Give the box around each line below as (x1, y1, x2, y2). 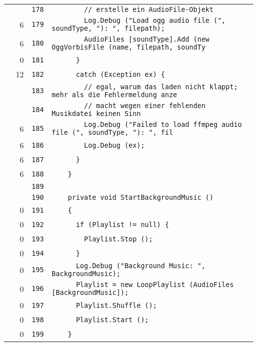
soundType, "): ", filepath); (51, 24, 165, 32)
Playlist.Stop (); (84, 234, 153, 243)
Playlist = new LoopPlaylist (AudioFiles (76, 281, 234, 288)
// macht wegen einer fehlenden (84, 102, 206, 110)
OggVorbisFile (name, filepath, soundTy (51, 43, 206, 51)
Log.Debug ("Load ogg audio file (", (84, 16, 226, 24)
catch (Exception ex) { (76, 70, 165, 78)
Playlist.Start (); (76, 315, 149, 324)
